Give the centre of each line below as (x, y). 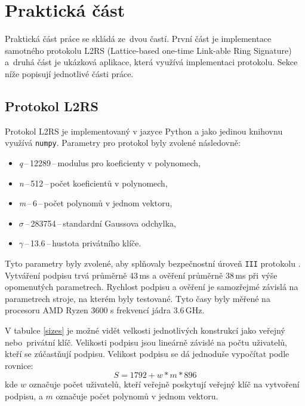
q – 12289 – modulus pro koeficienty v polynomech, (110, 162)
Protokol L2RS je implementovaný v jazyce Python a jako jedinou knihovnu (144, 131)
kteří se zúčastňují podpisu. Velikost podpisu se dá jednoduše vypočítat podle (147, 354)
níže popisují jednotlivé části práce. (69, 73)
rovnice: (19, 365)
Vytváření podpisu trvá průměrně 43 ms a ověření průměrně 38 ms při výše (141, 275)
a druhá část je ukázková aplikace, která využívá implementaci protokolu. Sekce (151, 62)
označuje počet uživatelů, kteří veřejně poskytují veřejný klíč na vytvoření (164, 384)
